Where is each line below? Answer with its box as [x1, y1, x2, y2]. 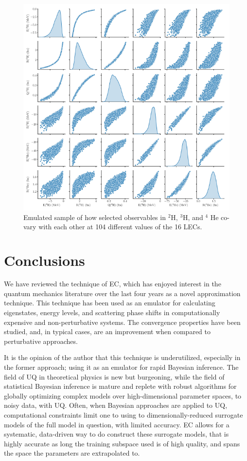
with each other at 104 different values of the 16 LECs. [38, 221, 202, 232]
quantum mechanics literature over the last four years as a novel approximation [4, 288, 241, 298]
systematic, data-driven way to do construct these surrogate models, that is [4, 429, 229, 439]
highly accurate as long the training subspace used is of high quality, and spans [4, 438, 240, 448]
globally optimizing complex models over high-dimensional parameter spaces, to [4, 390, 242, 401]
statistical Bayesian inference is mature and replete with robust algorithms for [4, 381, 237, 391]
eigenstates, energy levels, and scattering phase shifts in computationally [4, 307, 220, 317]
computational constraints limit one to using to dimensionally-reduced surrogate [4, 409, 243, 420]
